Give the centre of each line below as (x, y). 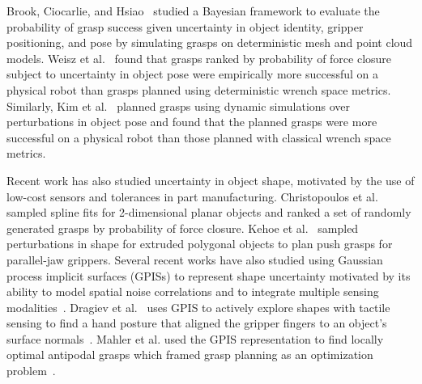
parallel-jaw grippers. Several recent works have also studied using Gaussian (195, 259)
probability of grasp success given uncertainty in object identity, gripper (185, 26)
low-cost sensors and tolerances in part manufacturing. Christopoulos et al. (192, 196)
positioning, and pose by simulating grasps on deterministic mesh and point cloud (210, 42)
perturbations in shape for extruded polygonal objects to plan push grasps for (200, 244)
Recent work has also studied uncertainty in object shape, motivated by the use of (211, 180)
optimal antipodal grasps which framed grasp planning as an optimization (190, 354)
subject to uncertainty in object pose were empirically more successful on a (193, 74)
